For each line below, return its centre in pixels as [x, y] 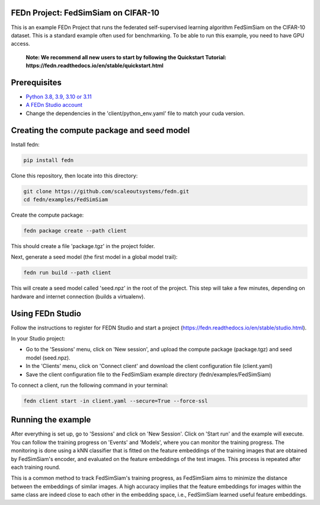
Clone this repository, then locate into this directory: [74, 176]
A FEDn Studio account [54, 105]
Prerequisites [36, 82]
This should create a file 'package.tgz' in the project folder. [83, 246]
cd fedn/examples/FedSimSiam [66, 200]
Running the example [51, 420]
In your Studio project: [38, 339]
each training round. [36, 467]
